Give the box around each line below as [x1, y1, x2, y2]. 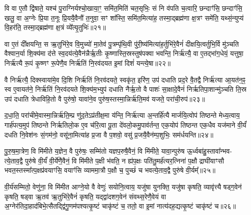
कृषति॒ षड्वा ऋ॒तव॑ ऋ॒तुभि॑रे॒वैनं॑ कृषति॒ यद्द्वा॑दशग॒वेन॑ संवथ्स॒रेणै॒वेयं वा [4, 191, 166, 201]
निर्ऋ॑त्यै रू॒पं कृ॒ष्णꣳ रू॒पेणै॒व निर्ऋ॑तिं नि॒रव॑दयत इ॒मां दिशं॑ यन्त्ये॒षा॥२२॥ [4, 57, 171, 68]
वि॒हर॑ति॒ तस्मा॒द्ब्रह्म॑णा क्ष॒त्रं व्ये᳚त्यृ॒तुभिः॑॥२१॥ [4, 22, 106, 32]
